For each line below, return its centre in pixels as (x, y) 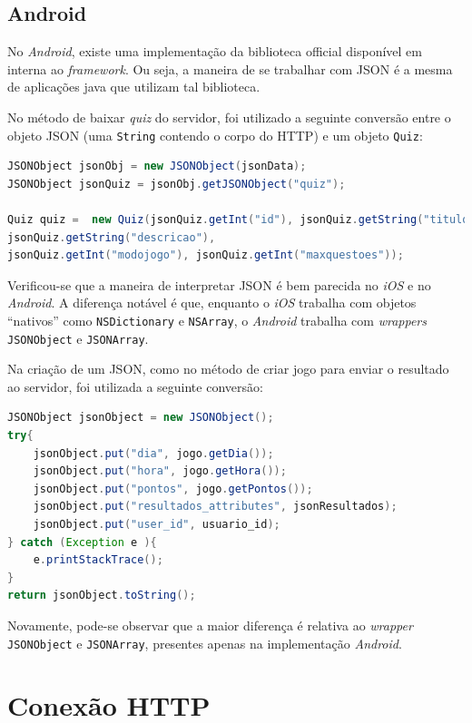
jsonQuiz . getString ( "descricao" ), (112, 237)
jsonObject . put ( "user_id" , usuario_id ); (157, 525)
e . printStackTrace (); (98, 560)
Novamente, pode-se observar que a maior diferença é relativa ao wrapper (210, 625)
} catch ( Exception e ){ (82, 542)
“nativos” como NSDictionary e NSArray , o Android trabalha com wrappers (217, 320)
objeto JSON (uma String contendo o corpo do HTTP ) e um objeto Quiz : (215, 135)
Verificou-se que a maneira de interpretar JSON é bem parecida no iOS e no (219, 284)
